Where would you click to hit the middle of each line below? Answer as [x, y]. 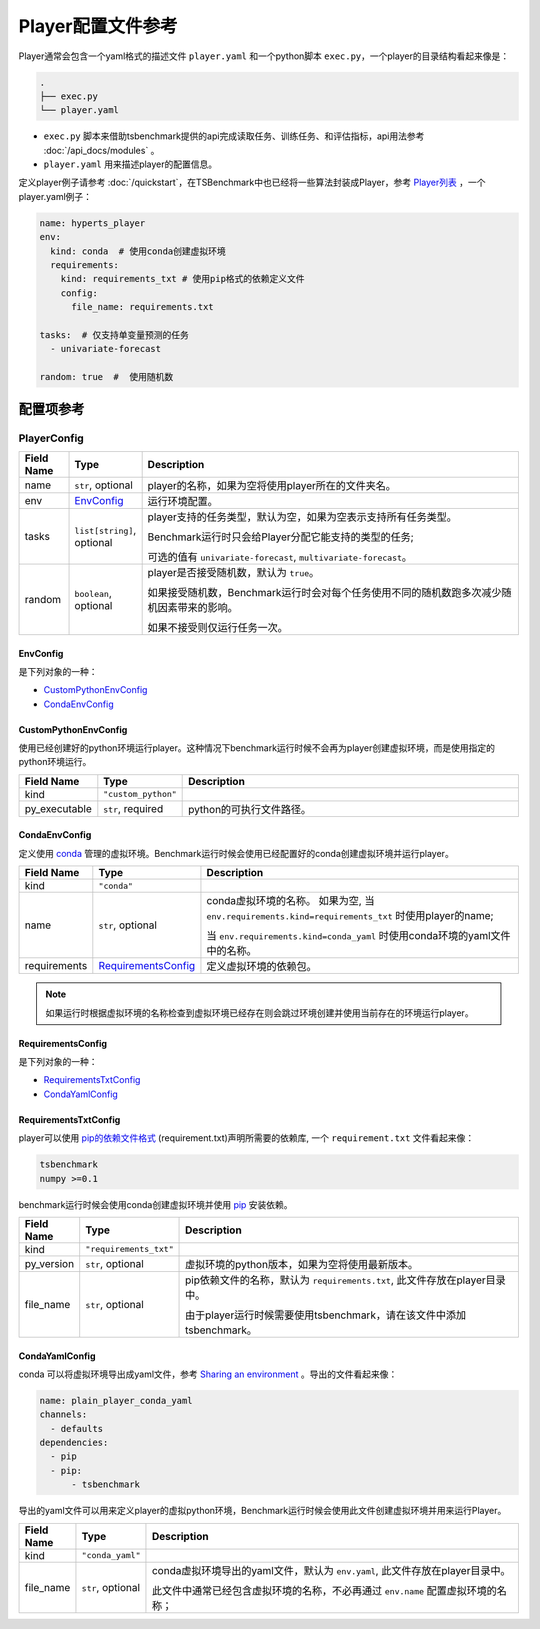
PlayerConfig [51, 438]
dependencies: [74, 1443]
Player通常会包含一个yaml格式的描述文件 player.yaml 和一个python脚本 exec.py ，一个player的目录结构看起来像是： [264, 56]
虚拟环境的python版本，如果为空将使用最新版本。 [302, 1264]
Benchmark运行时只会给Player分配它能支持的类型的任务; [280, 537]
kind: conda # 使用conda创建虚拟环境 [138, 251]
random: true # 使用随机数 [106, 377]
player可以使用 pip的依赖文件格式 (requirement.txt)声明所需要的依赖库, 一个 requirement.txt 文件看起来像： [246, 1138]
